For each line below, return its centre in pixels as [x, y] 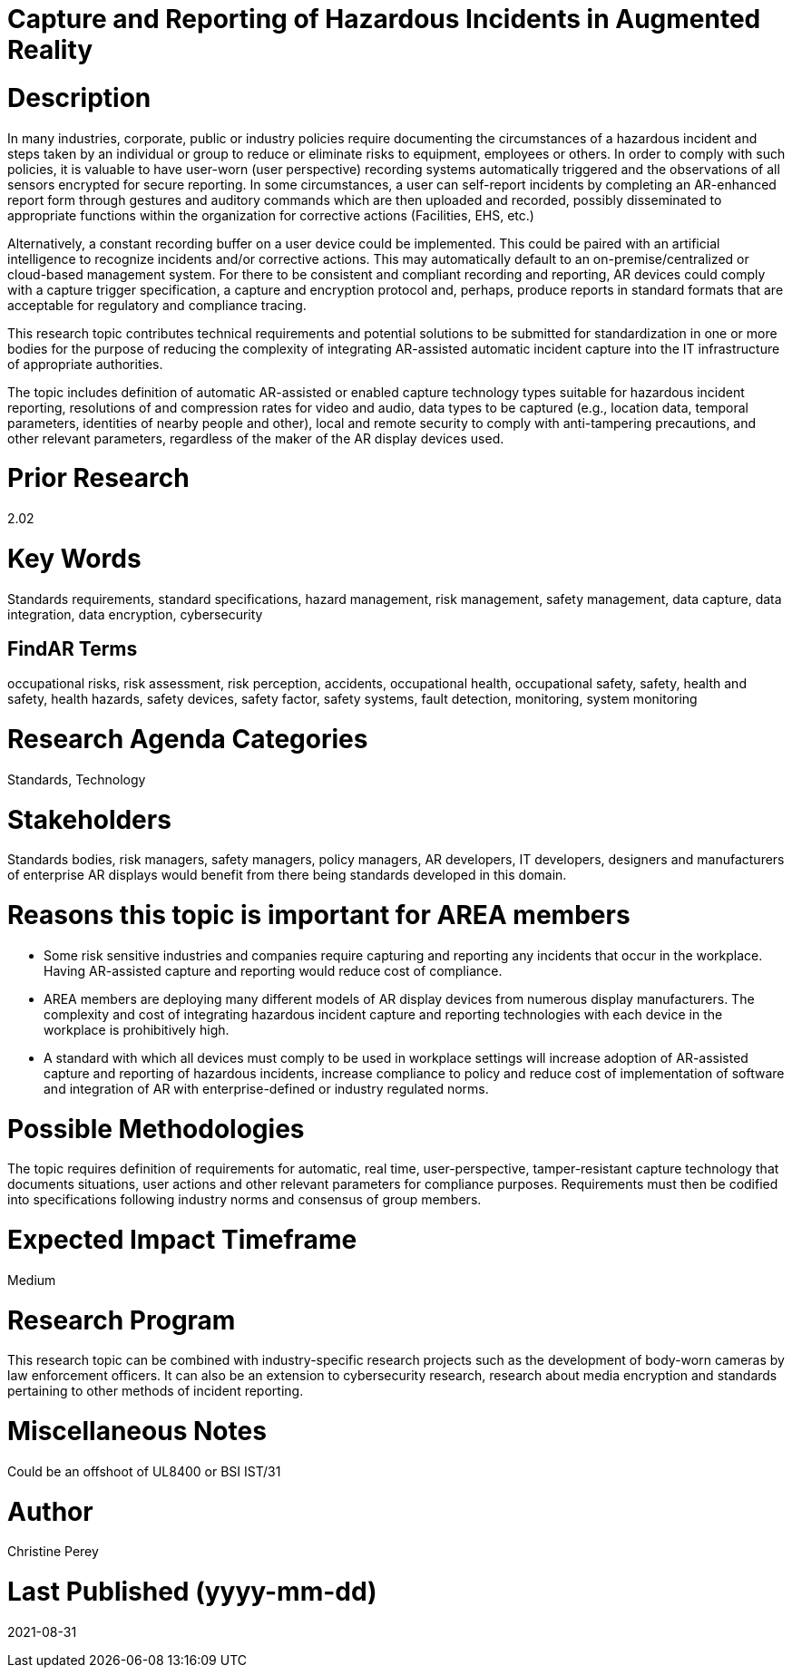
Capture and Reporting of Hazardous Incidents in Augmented [384, 19]
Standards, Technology [77, 779]
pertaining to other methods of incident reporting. [156, 1391]
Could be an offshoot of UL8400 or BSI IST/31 [144, 1471]
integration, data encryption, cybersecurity [135, 614]
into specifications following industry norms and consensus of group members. [244, 1200]
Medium [32, 1280]
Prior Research [98, 478]
